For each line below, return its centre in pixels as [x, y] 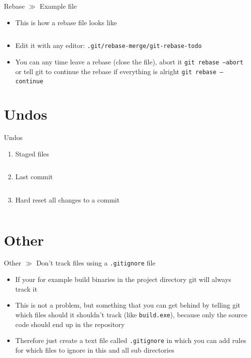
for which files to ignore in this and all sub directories [95, 350]
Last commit [34, 177]
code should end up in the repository [70, 324]
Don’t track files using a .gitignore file [96, 263]
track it [26, 288]
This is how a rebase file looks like [66, 22]
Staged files [32, 153]
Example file [58, 6]
